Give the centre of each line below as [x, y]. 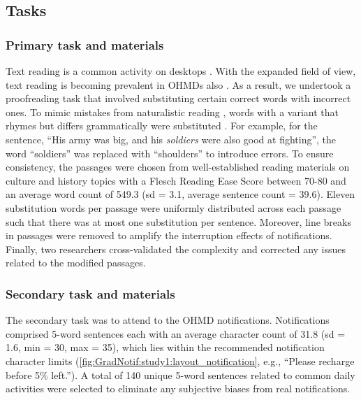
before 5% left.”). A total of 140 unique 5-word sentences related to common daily [180, 374]
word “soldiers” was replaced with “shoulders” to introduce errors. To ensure [170, 153]
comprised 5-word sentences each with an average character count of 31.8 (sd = [176, 333]
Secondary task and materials [90, 293]
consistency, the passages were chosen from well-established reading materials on [178, 167]
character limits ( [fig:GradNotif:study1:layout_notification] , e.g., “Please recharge [180, 360]
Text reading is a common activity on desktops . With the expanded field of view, [181, 71]
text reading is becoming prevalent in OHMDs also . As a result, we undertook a [178, 84]
